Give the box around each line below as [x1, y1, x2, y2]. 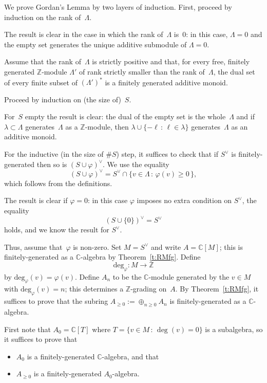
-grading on [130, 283, 167, 294]
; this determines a [65, 283, 124, 294]
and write [150, 241, 181, 252]
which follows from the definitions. [4, 177, 112, 188]
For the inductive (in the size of [4, 149, 104, 159]
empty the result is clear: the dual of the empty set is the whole [25, 111, 226, 122]
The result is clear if [4, 195, 68, 206]
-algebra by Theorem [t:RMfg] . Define [81, 251, 201, 262]
